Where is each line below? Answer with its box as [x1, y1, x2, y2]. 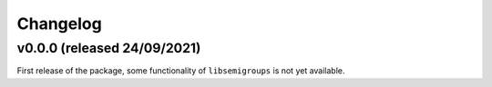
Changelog [16, 14, 102, 34]
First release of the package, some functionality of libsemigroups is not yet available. [16, 65, 345, 76]
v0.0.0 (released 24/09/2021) [16, 40, 201, 56]
